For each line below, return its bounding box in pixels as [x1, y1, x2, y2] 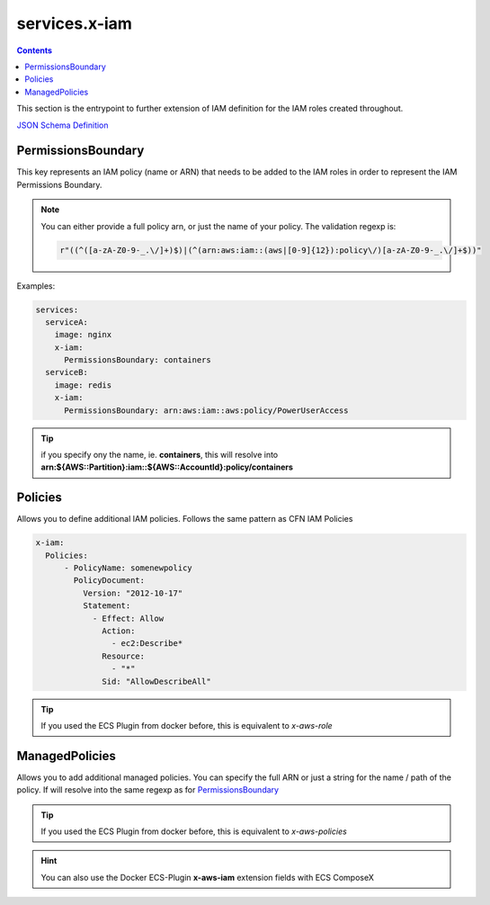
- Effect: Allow [92, 613, 165, 623]
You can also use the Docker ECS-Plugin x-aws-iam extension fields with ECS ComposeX [40, 872, 375, 883]
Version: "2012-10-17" [82, 587, 183, 598]
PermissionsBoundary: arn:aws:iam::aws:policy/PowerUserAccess [64, 405, 349, 416]
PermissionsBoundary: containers [64, 355, 211, 365]
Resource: [102, 650, 146, 661]
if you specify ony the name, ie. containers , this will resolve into [40, 450, 279, 461]
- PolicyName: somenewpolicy [64, 563, 192, 573]
